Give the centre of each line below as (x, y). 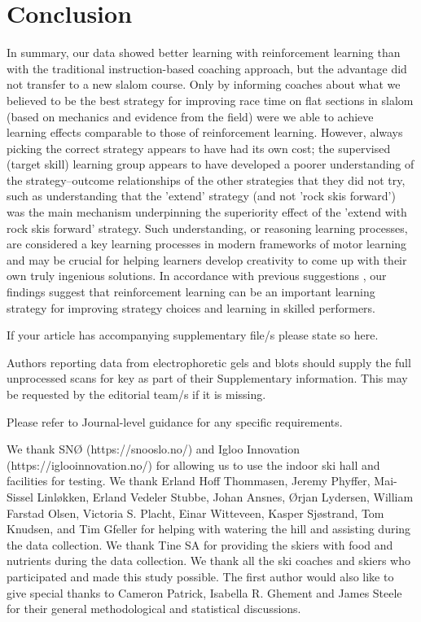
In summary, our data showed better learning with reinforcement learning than (204, 53)
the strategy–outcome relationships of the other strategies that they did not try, (206, 180)
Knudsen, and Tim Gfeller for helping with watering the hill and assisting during (209, 529)
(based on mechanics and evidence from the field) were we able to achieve (190, 116)
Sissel (20, 496)
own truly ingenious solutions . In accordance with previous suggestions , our (197, 276)
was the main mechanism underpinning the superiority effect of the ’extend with (207, 212)
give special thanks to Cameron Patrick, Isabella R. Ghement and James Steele (204, 592)
